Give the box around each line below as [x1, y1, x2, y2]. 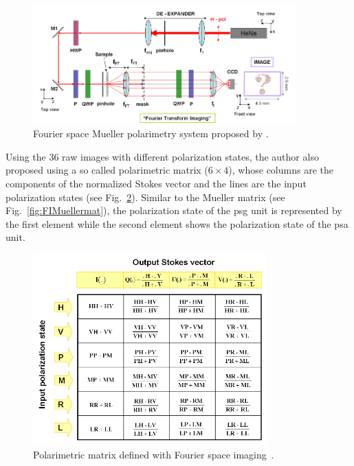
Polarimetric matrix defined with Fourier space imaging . [33, 447, 274, 462]
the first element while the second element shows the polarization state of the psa [5, 216, 349, 231]
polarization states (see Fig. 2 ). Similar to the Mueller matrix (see [5, 189, 285, 204]
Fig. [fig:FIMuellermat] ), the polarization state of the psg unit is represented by [5, 203, 342, 218]
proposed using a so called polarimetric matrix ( [5, 163, 208, 177]
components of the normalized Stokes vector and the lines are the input [5, 176, 307, 191]
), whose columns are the [228, 163, 333, 177]
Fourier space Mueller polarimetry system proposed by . [33, 126, 269, 141]
